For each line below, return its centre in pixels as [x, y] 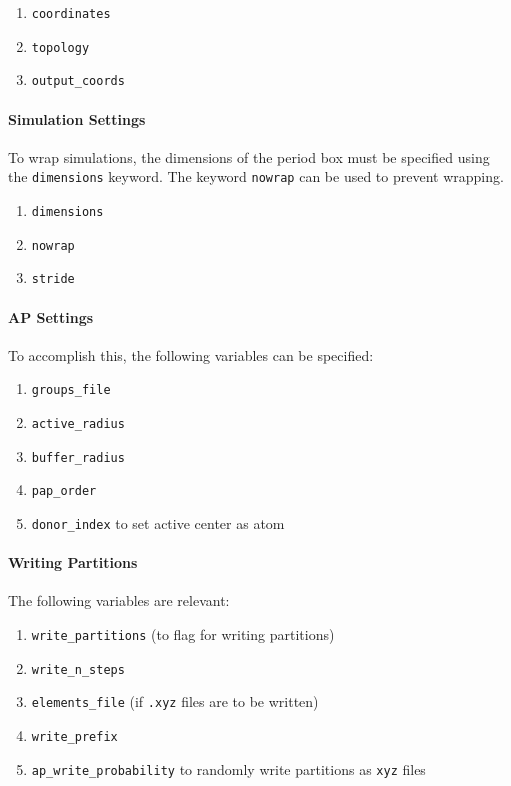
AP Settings [51, 316]
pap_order [64, 491]
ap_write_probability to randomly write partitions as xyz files [228, 768]
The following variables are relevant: [119, 600]
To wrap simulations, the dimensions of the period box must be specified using [249, 156]
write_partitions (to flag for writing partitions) [183, 634]
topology [60, 47]
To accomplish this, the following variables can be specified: [191, 354]
